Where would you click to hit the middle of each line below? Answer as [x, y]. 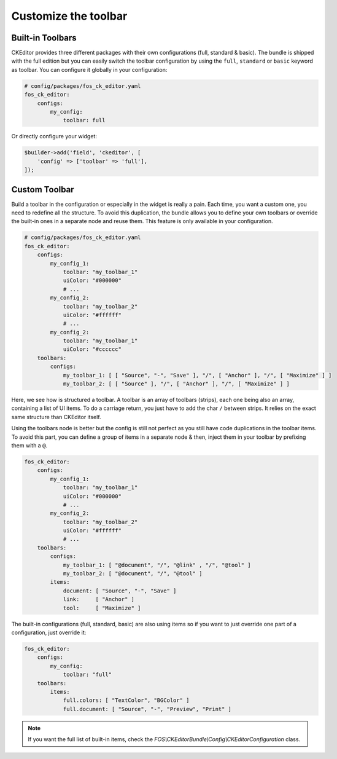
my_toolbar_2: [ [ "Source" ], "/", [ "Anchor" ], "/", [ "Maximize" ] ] [176, 384]
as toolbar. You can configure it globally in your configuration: [89, 69]
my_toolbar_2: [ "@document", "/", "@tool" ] [133, 574]
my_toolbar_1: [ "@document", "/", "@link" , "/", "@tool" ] [157, 565]
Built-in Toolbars [44, 38]
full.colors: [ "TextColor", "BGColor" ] [126, 700]
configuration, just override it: [49, 632]
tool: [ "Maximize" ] [102, 608]
